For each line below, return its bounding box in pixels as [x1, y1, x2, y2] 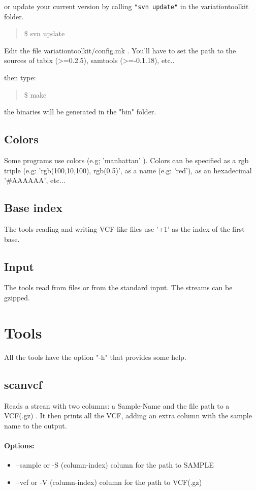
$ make [24, 89, 47, 100]
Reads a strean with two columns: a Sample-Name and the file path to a [4, 400, 230, 411]
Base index [4, 200, 62, 216]
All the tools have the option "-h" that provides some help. [4, 351, 186, 362]
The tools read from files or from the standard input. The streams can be [4, 282, 233, 293]
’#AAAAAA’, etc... [4, 175, 66, 186]
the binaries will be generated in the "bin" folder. [4, 106, 156, 117]
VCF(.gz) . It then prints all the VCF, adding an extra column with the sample [4, 410, 252, 421]
